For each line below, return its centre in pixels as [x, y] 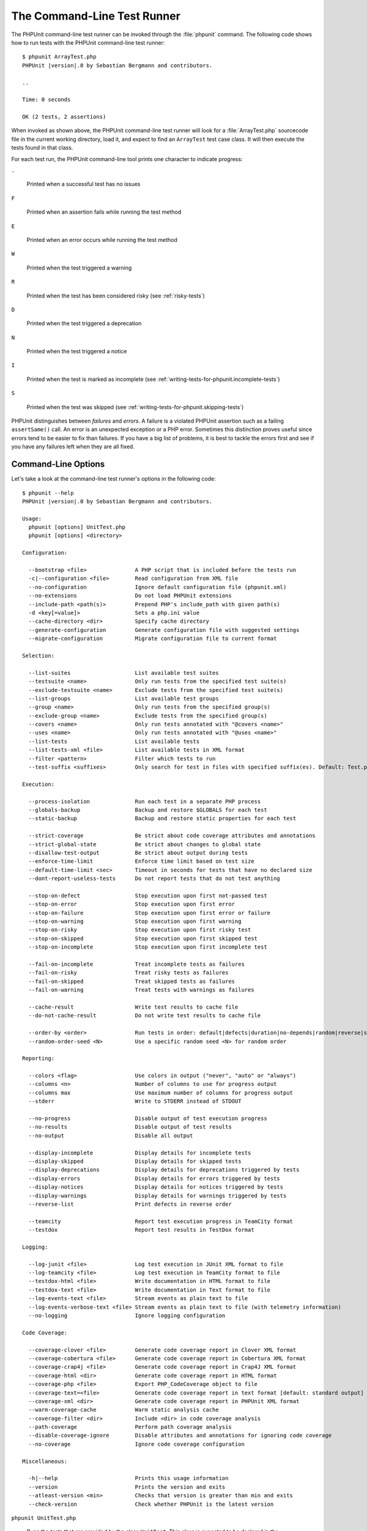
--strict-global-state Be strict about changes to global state [145, 844]
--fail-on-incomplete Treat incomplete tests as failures [136, 964]
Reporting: [39, 1059]
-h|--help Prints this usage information [128, 1478]
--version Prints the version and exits [127, 1487]
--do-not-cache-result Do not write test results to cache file [145, 1016]
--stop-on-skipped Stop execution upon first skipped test [143, 938]
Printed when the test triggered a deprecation [84, 323]
